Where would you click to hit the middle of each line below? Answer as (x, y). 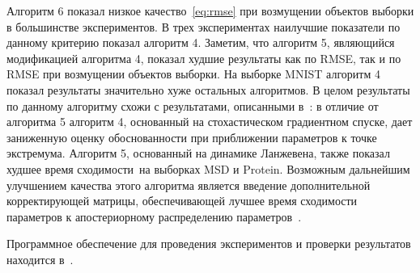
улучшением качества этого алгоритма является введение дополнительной (189, 185)
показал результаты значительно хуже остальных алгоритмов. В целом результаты (208, 89)
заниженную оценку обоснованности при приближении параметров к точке (192, 137)
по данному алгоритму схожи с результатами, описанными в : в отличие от (193, 105)
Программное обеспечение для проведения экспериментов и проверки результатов (209, 244)
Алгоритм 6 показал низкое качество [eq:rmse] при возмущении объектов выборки (210, 10)
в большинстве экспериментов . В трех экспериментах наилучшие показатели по (204, 26)
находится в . (40, 259)
